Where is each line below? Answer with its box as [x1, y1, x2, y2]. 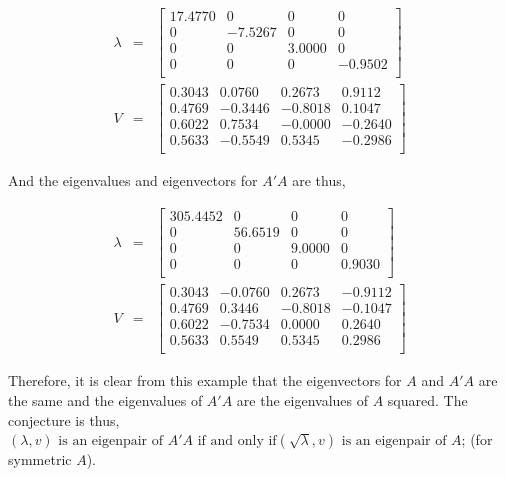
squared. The [387, 389, 468, 410]
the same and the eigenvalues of [8, 389, 203, 410]
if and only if [197, 434, 277, 449]
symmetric [8, 449, 72, 470]
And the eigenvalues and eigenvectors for [8, 170, 258, 191]
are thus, [292, 170, 346, 191]
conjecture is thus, [8, 409, 120, 430]
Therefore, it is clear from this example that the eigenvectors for [8, 370, 402, 391]
